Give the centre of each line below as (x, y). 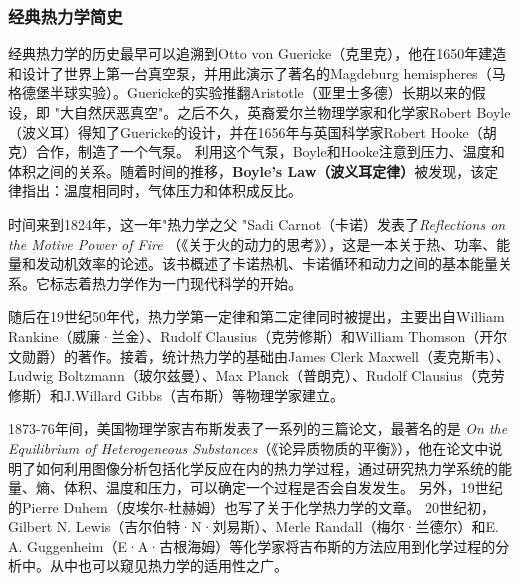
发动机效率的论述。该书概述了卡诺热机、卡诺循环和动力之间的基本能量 (266, 263)
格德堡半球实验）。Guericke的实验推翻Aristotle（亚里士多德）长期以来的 (240, 92)
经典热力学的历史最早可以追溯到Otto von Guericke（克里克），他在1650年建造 (257, 53)
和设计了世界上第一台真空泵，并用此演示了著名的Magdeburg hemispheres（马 (257, 72)
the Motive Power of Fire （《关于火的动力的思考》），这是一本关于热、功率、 (252, 243)
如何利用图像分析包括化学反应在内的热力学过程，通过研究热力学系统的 (266, 467)
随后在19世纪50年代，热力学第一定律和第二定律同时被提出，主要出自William (256, 316)
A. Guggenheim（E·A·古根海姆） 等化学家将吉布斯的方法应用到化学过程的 (252, 545)
